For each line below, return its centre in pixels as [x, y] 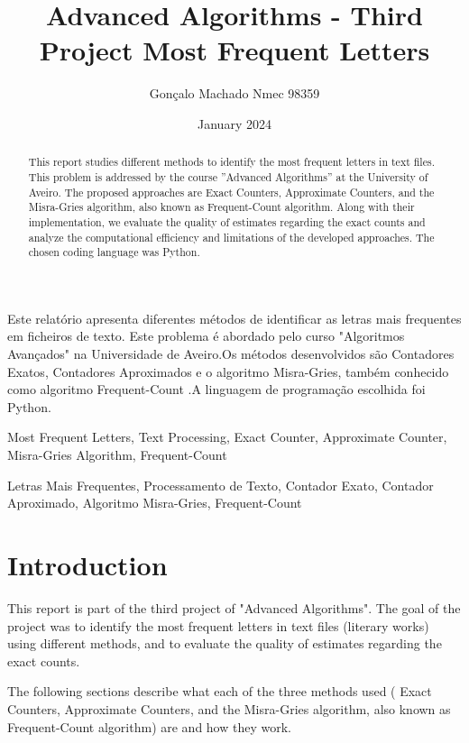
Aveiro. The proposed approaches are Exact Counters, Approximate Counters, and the [231, 192]
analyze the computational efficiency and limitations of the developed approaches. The [231, 237]
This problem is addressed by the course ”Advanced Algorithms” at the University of [228, 176]
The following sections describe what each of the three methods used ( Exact [220, 691]
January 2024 [234, 123]
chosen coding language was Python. [114, 252]
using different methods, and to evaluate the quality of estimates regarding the [225, 643]
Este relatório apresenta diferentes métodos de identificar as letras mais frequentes [234, 318]
